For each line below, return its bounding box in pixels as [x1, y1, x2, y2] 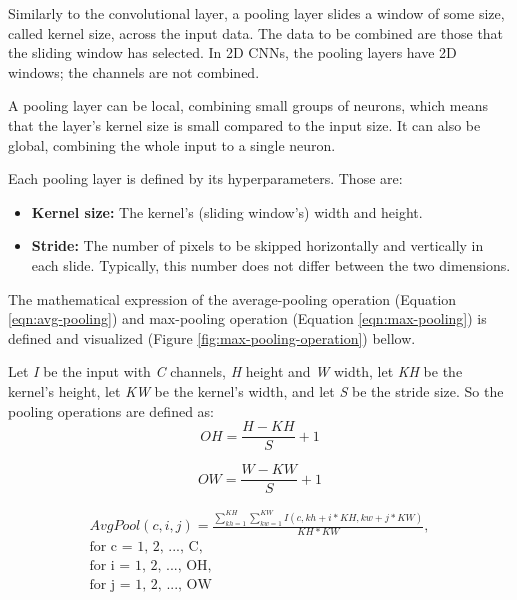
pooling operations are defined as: [8, 400, 214, 421]
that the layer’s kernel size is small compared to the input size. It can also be [8, 114, 481, 135]
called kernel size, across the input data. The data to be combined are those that [8, 22, 504, 43]
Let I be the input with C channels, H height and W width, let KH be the [8, 361, 463, 382]
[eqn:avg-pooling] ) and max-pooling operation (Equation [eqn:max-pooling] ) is [8, 308, 487, 329]
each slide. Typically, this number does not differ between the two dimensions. [31, 254, 511, 275]
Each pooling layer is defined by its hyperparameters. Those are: [8, 168, 403, 189]
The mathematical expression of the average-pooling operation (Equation [8, 288, 457, 309]
